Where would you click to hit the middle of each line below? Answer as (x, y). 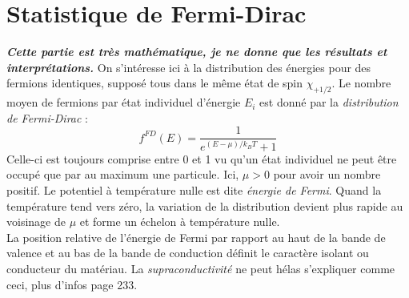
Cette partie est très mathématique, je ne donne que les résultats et (197, 52)
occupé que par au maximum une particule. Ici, (123, 174)
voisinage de (36, 221)
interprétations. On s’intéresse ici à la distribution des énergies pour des (189, 67)
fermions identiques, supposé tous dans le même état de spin (154, 83)
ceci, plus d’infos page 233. (72, 284)
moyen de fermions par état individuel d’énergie (124, 102)
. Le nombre (361, 83)
